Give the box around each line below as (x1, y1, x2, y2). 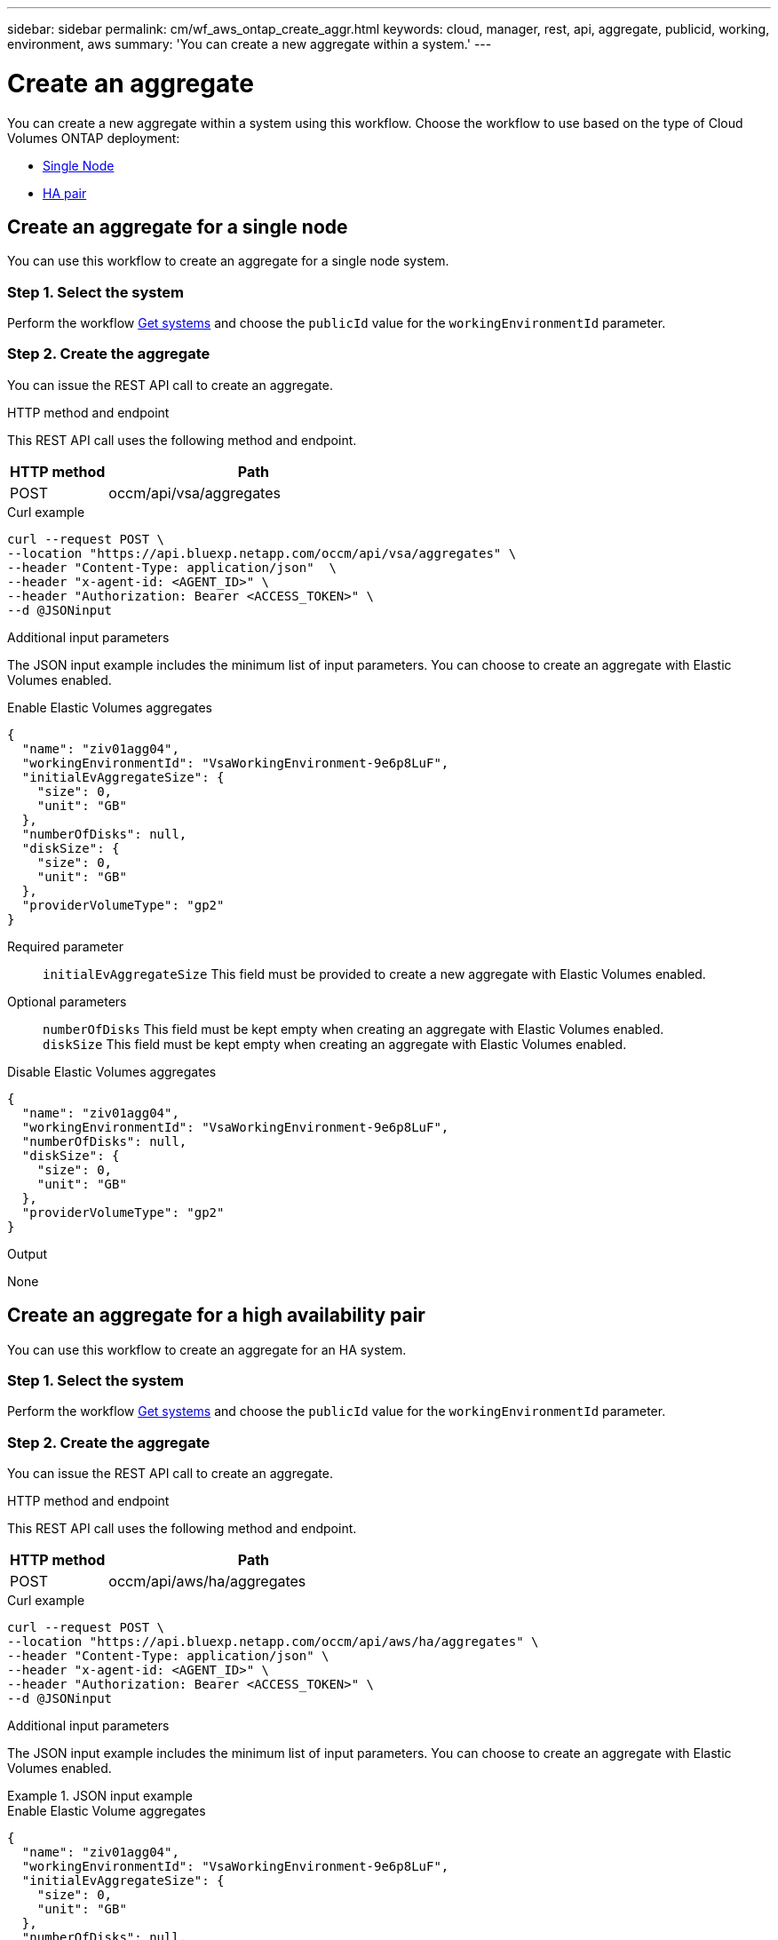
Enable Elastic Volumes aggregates (7, 699, 213, 715)
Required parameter (7, 938, 123, 954)
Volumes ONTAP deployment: (7, 130, 180, 146)
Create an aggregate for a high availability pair (7, 1304, 425, 1327)
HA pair (43, 185, 87, 201)
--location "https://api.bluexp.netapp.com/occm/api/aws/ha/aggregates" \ (7, 1634, 539, 1650)
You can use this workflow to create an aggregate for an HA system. (7, 1341, 407, 1357)
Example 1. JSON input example (7, 1788, 193, 1804)
